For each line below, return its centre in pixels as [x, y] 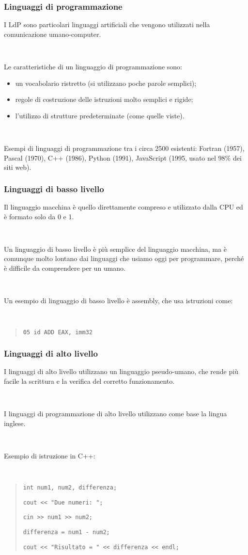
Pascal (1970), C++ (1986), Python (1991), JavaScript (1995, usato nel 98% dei [123, 157]
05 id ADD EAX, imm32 [58, 333]
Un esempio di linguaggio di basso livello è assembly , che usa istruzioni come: [118, 301]
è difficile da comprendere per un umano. [65, 268]
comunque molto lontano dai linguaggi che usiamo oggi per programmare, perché [124, 258]
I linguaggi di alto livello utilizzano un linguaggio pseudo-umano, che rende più [121, 371]
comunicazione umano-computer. [53, 34]
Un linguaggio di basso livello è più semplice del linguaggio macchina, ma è [115, 249]
